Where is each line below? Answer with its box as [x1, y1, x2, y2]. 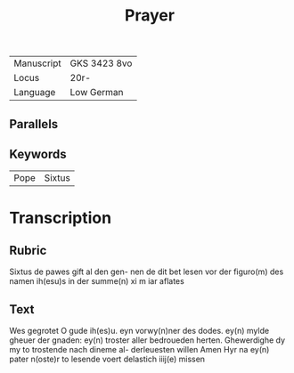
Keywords [9, 146, 67, 161]
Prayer [124, 5, 176, 26]
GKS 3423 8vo [69, 57, 133, 69]
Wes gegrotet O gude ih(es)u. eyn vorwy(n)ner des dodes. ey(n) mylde [9, 326, 270, 337]
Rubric [9, 242, 47, 258]
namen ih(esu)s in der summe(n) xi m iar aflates [9, 276, 184, 287]
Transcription [9, 207, 112, 228]
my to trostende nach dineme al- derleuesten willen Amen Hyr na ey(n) [9, 345, 270, 355]
